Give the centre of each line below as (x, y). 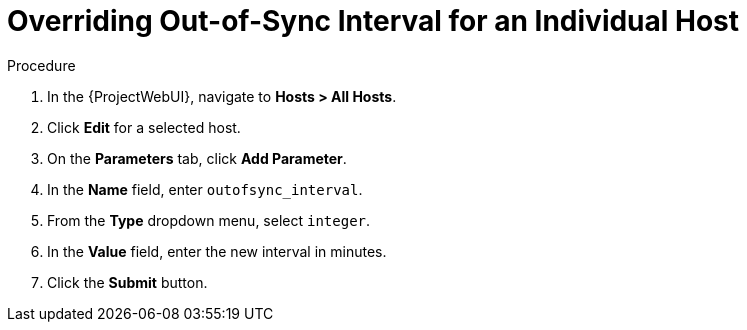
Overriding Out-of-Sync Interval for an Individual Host (373, 21)
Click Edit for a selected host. (144, 127)
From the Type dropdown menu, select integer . (209, 220)
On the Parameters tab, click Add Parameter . (197, 158)
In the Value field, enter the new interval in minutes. (217, 251)
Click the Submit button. (127, 282)
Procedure (41, 65)
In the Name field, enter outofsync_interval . (205, 189)
